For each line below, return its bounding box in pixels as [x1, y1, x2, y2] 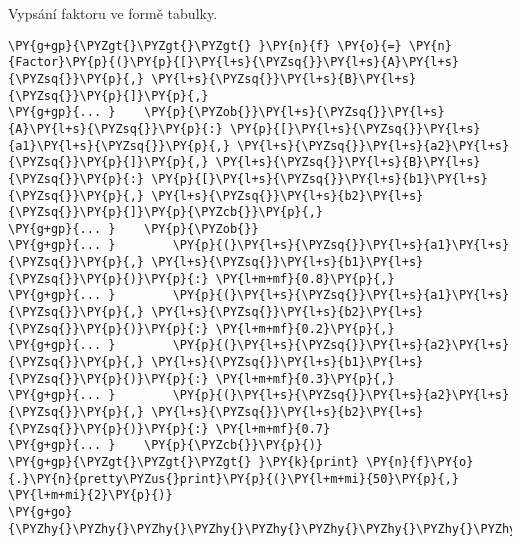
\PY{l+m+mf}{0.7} [215, 421, 331, 436]
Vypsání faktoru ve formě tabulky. [8, 3, 218, 23]
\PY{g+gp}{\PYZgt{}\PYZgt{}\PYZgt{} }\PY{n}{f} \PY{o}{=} [8, 38, 402, 53]
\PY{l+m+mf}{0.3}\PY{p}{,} [215, 371, 395, 386]
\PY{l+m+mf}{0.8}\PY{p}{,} [215, 271, 395, 286]
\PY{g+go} [8, 504, 73, 519]
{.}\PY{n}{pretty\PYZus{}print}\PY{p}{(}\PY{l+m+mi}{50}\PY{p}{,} [8, 471, 460, 486]
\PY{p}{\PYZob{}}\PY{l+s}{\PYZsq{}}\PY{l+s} [144, 105, 445, 120]
